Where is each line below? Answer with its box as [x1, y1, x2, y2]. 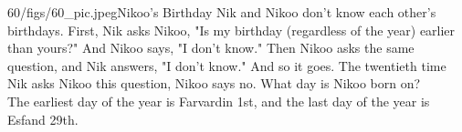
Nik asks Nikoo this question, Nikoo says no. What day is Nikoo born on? [7, 74, 421, 93]
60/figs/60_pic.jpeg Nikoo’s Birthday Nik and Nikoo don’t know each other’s [7, 3, 436, 21]
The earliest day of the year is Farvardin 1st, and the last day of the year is [7, 91, 430, 110]
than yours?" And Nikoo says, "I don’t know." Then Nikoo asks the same [7, 38, 415, 57]
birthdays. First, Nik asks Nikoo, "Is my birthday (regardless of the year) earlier [7, 20, 456, 39]
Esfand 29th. [7, 109, 79, 128]
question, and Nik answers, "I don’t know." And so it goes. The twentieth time [7, 56, 446, 75]
